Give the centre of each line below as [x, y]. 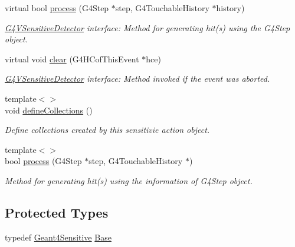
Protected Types [57, 212]
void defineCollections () [49, 110]
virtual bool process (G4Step [57, 8]
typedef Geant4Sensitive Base [58, 237]
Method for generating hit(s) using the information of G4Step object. [129, 180]
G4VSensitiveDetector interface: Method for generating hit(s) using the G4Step [147, 27]
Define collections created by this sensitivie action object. [107, 130]
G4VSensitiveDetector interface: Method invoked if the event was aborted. [137, 79]
